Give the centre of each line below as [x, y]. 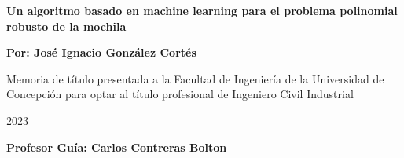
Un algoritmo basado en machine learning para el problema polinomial [202, 10]
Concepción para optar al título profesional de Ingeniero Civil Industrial [180, 94]
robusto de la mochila [66, 26]
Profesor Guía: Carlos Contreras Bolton [117, 147]
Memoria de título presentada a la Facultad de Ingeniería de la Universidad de [195, 78]
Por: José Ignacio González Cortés [101, 52]
